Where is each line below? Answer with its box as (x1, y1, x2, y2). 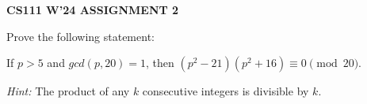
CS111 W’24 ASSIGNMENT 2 (6, 2, 179, 17)
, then (146, 54, 174, 71)
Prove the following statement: (6, 28, 155, 44)
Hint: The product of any (6, 83, 130, 99)
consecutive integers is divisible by (142, 83, 309, 99)
